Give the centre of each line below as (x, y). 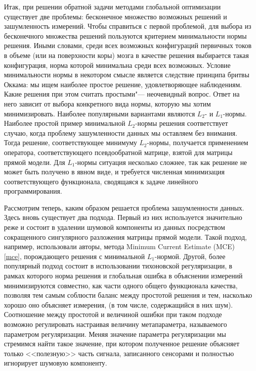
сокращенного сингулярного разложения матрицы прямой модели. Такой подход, (126, 237)
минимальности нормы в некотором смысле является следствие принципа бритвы (127, 75)
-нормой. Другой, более (190, 256)
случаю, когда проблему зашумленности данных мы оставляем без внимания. (121, 132)
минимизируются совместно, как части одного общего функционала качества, (121, 285)
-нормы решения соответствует (182, 123)
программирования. (33, 191)
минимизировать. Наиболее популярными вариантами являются (100, 113)
